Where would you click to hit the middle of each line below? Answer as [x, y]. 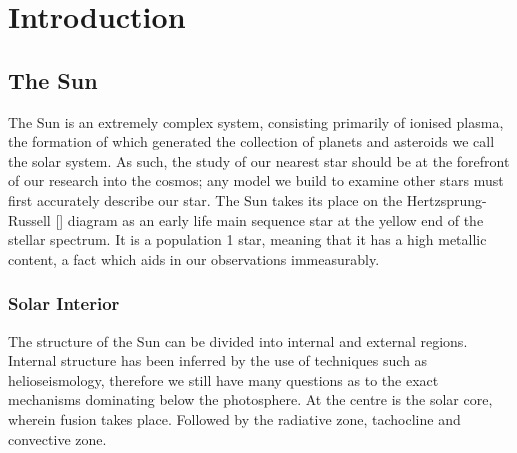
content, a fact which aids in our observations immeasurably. [194, 258]
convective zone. [57, 438]
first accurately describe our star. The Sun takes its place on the [205, 199]
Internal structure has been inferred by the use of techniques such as [218, 360]
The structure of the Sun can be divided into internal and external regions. [238, 340]
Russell [29, 219]
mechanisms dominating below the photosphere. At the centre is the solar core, [250, 399]
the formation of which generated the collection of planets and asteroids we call [251, 141]
